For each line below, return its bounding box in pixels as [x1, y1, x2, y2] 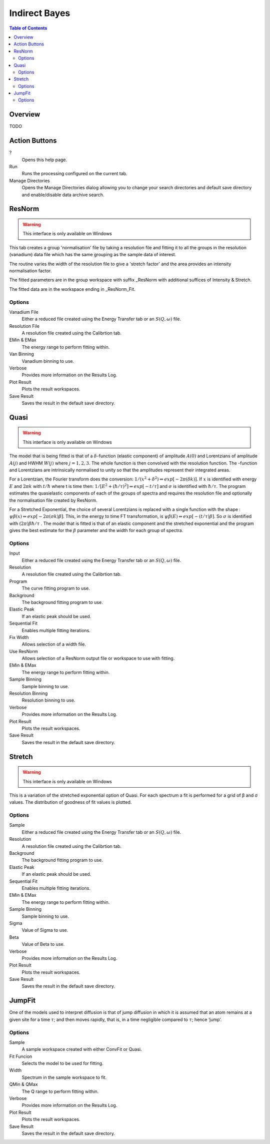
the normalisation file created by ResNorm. [9, 497, 97, 503]
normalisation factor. [9, 268, 52, 274]
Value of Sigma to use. [21, 927, 68, 933]
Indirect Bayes [9, 8, 70, 19]
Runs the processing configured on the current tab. [21, 171, 127, 177]
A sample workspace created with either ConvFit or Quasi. [21, 1046, 142, 1052]
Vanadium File [9, 309, 38, 315]
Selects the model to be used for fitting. [21, 1060, 103, 1066]
